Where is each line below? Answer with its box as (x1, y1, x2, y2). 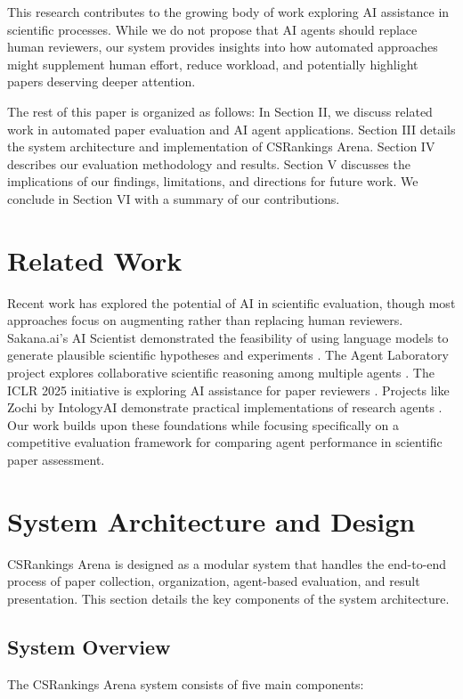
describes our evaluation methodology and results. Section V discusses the (7, 154, 410, 173)
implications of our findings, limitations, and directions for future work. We (7, 172, 418, 191)
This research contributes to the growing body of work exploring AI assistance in (7, 3, 450, 20)
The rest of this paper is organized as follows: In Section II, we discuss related (7, 102, 433, 120)
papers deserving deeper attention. (7, 72, 196, 91)
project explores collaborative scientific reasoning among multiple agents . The (7, 363, 435, 382)
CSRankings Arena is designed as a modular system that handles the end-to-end (7, 554, 447, 573)
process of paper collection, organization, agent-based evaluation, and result (7, 572, 420, 590)
